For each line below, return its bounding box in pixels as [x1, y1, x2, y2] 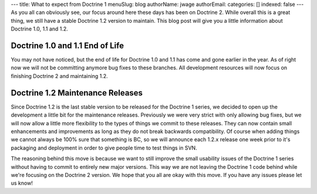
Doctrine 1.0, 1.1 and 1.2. [11, 25, 69, 32]
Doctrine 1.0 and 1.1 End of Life [11, 40, 124, 50]
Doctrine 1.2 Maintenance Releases [11, 88, 143, 98]
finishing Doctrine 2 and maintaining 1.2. [11, 72, 108, 79]
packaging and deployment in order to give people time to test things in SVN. [11, 144, 197, 151]
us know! [11, 179, 33, 187]
